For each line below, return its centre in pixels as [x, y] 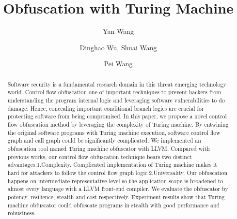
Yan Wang [118, 31]
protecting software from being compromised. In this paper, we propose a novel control [117, 116]
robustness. [22, 213]
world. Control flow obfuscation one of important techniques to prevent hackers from [114, 92]
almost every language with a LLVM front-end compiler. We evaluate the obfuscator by [118, 189]
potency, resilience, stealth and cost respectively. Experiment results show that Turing [116, 197]
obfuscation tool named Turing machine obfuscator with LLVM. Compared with [109, 148]
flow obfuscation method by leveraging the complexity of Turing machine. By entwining [118, 124]
